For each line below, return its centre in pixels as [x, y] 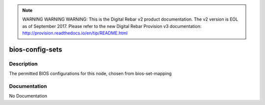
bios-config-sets [36, 49]
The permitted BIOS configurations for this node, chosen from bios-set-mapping [90, 74]
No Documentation [28, 96]
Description [23, 64]
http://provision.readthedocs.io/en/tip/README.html [75, 33]
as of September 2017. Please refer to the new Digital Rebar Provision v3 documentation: [112, 26]
